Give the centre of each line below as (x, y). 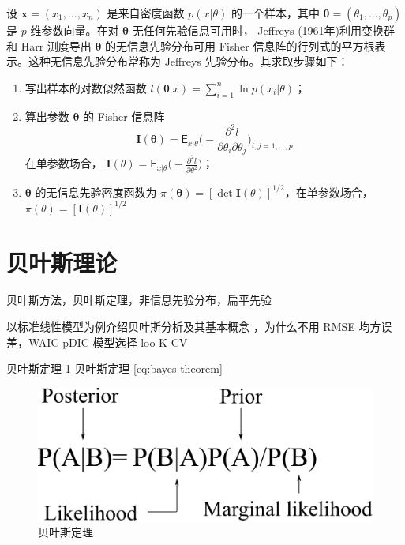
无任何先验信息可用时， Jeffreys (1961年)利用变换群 (264, 30)
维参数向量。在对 (75, 30)
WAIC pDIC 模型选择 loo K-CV (108, 342)
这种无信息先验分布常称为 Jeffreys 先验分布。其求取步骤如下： (188, 61)
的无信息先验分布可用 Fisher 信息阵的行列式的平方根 (240, 45)
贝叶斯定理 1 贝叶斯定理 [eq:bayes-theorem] (114, 368)
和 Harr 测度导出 (49, 45)
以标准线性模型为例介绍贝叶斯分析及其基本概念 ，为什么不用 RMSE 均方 (194, 327)
